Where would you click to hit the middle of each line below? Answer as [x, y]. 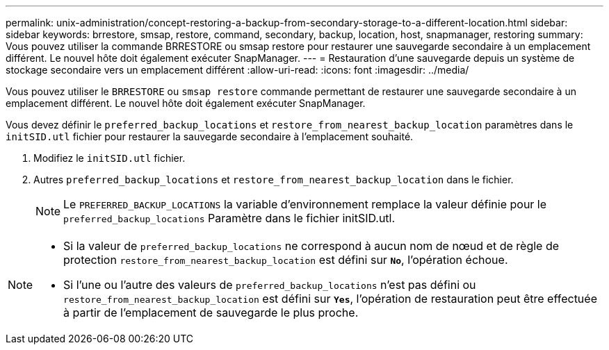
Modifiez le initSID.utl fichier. [109, 158]
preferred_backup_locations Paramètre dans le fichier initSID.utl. [229, 218]
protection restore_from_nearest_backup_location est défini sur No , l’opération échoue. [286, 260]
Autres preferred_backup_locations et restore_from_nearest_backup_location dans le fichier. [274, 180]
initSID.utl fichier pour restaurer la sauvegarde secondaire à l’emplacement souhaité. [210, 136]
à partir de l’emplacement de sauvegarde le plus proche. [211, 312]
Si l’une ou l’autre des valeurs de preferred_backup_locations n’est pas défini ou [270, 285]
